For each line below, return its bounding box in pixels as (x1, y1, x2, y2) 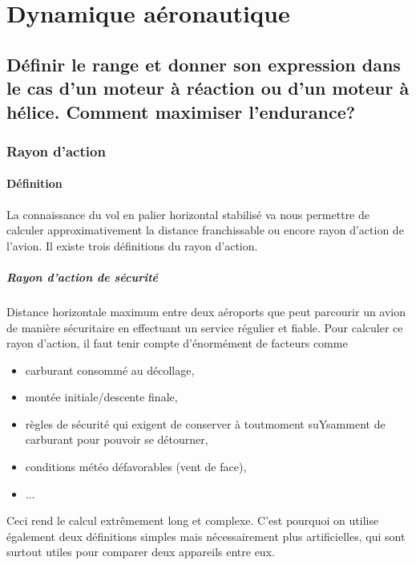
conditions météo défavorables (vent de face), (25, 458, 247, 475)
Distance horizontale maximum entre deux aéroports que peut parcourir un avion (6, 303, 406, 319)
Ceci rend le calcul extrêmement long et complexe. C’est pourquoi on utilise (6, 512, 379, 529)
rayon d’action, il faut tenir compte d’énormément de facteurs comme (6, 335, 348, 352)
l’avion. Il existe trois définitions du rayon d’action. (6, 237, 258, 254)
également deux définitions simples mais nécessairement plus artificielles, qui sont (6, 527, 406, 544)
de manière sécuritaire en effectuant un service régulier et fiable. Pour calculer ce (6, 319, 403, 335)
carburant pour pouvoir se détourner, (25, 431, 208, 448)
